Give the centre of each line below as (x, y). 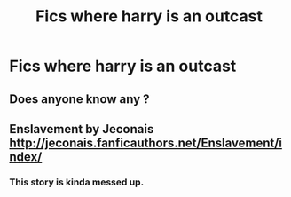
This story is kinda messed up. (77, 182)
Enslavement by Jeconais (82, 129)
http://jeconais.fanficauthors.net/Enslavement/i (145, 142)
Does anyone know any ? (79, 99)
